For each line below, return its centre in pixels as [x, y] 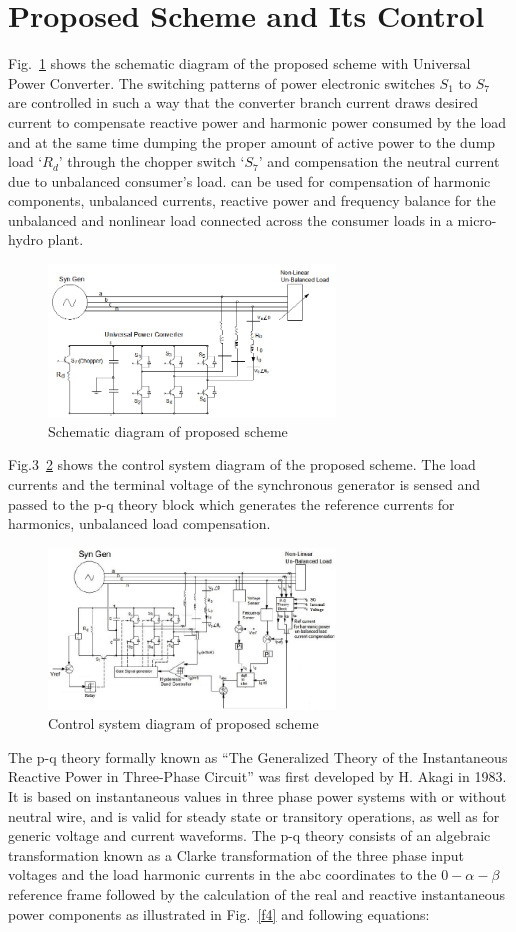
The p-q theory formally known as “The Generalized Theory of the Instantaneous [258, 756]
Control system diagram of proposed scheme [183, 723]
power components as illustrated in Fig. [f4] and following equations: [219, 913]
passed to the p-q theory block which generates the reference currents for [231, 503]
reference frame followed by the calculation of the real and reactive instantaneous [256, 894]
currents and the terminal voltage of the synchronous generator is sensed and [244, 483]
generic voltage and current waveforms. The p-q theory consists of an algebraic [249, 835]
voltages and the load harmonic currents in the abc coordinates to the [222, 874]
